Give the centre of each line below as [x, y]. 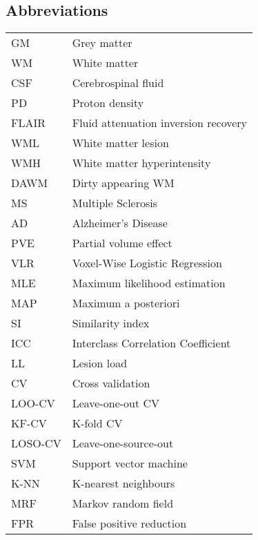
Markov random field [123, 503]
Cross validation [111, 383]
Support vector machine [130, 463]
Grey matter [102, 43]
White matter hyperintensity [141, 163]
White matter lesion [120, 143]
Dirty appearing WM [123, 183]
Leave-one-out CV [116, 403]
